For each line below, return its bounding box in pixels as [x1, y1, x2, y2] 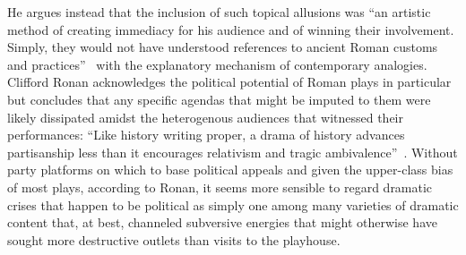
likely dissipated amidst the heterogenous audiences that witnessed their [7, 107, 403, 126]
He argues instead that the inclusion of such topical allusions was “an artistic [7, 3, 431, 21]
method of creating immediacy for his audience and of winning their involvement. [7, 20, 454, 38]
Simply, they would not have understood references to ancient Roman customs [7, 38, 438, 56]
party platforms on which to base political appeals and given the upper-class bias [7, 160, 453, 179]
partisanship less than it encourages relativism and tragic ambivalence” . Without [7, 142, 458, 161]
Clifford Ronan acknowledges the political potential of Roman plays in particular [7, 72, 452, 91]
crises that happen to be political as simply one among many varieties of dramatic [7, 195, 459, 214]
